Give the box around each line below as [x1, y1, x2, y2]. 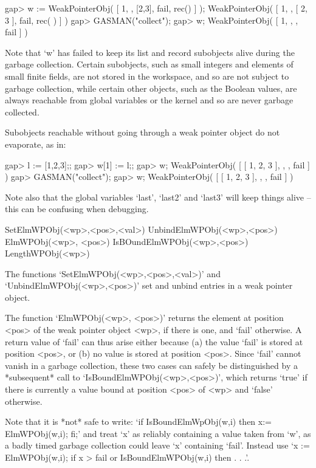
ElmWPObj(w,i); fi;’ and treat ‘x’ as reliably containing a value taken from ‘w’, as [5, 427, 311, 439]
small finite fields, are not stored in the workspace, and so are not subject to [5, 69, 289, 82]
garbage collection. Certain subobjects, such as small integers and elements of [5, 58, 294, 71]
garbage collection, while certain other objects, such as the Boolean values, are [5, 81, 297, 94]
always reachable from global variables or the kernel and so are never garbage [5, 94, 294, 106]
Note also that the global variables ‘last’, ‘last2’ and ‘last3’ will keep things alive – [5, 190, 311, 203]
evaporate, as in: [5, 137, 66, 150]
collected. [5, 105, 39, 118]
